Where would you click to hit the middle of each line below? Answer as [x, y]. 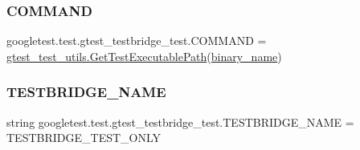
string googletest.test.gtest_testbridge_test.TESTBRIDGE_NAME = [180, 122]
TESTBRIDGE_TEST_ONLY [84, 138]
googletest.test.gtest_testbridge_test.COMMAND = [137, 41]
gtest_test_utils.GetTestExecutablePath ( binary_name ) [144, 56]
